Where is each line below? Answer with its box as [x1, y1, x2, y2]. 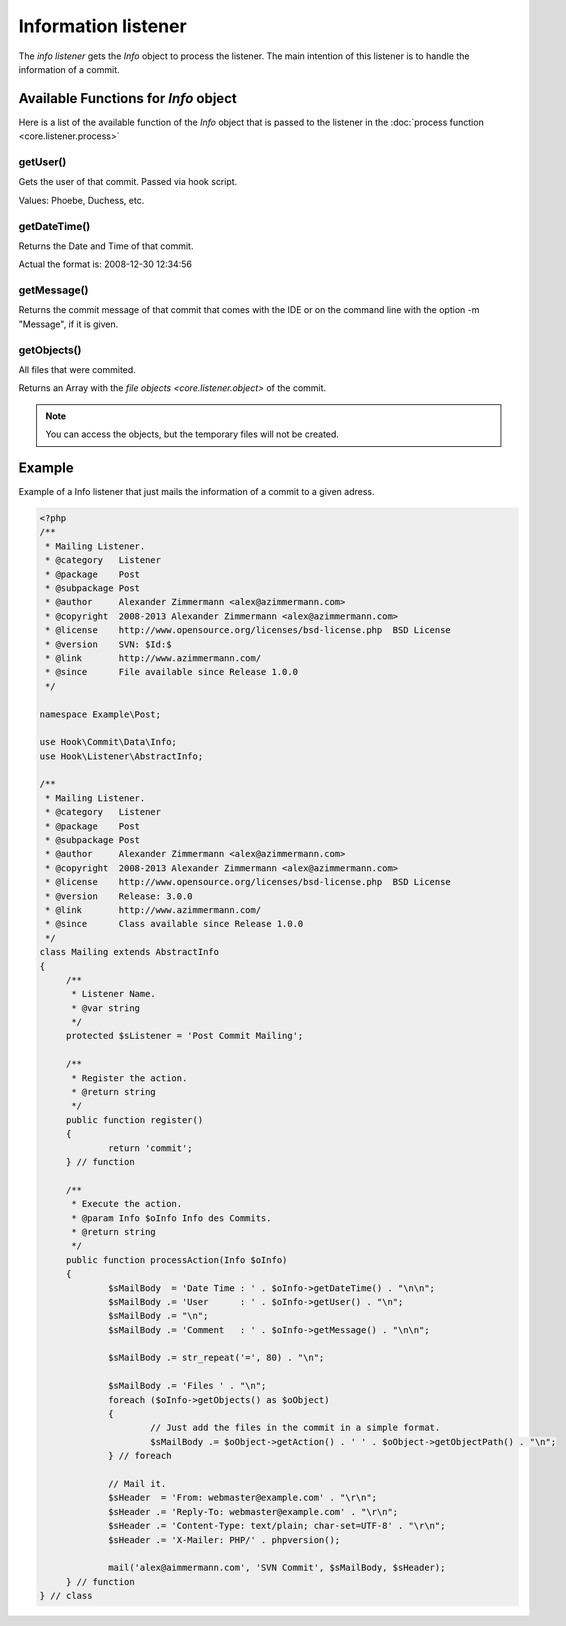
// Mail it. [108, 1478, 167, 1489]
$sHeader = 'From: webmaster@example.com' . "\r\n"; [108, 1492, 378, 1504]
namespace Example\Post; [39, 708, 162, 720]
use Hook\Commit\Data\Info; [39, 736, 177, 748]
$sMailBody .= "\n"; [108, 1310, 209, 1322]
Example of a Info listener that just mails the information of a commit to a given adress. [18, 486, 375, 498]
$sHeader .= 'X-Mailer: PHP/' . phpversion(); [108, 1534, 341, 1545]
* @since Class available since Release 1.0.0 [45, 918, 304, 930]
